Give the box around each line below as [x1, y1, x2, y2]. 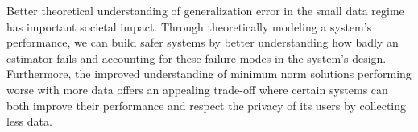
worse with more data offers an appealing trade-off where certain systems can [6, 80, 388, 97]
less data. [6, 113, 52, 130]
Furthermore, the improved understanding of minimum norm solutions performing [6, 65, 412, 82]
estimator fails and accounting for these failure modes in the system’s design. [6, 49, 387, 66]
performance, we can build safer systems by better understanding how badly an [6, 34, 399, 51]
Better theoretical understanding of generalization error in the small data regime [6, 2, 404, 19]
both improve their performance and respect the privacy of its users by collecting [6, 97, 407, 113]
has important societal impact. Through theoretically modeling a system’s [6, 18, 372, 35]
